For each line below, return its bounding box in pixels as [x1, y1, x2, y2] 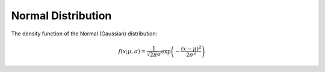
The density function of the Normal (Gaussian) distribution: [11, 30, 158, 37]
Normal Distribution [11, 9, 112, 22]
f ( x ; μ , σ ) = [118, 48, 146, 55]
